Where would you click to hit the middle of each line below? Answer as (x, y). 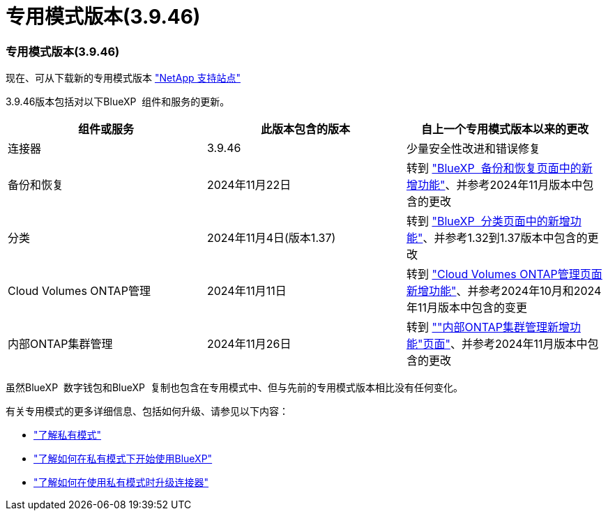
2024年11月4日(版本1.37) (271, 238)
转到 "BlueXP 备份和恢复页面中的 (494, 168)
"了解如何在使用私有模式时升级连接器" (121, 483)
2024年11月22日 (249, 185)
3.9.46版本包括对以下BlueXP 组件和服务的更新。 (118, 102)
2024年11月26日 (249, 344)
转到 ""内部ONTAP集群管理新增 (488, 327)
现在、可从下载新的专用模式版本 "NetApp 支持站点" (123, 78)
